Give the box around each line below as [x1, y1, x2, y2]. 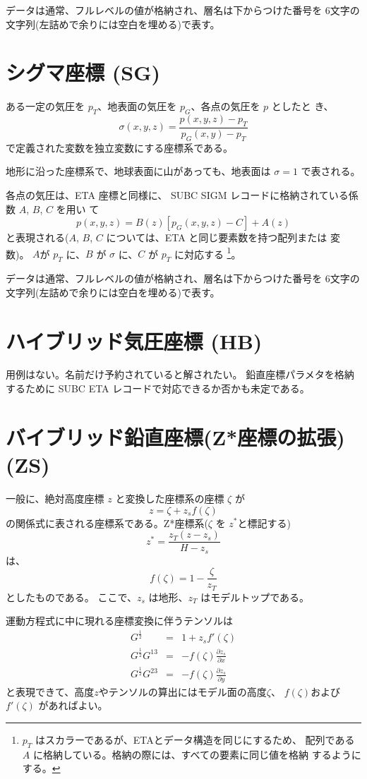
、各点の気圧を [191, 99, 260, 114]
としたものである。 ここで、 [6, 589, 137, 604]
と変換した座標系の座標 [115, 490, 224, 505]
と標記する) [237, 515, 291, 530]
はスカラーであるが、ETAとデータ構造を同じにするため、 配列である [35, 732, 355, 747]
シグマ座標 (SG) [6, 58, 160, 87]
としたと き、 [271, 99, 334, 114]
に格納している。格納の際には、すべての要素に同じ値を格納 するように [32, 747, 361, 761]
